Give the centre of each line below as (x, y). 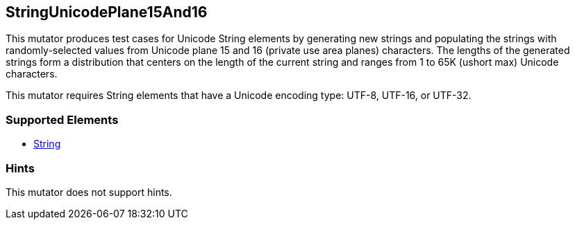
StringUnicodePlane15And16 (107, 12)
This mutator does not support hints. (89, 192)
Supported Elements (62, 119)
